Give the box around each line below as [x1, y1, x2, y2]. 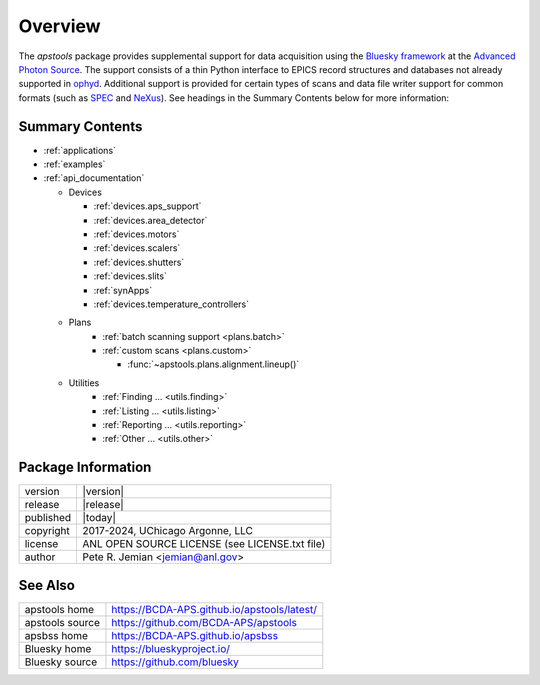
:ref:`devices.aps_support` [93, 200, 202, 212]
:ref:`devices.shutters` [93, 256, 185, 268]
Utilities [68, 376, 100, 389]
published [24, 511, 72, 525]
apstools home [24, 602, 95, 616]
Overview [18, 15, 101, 37]
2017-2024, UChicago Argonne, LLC [82, 524, 254, 538]
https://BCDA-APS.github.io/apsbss [111, 628, 279, 642]
